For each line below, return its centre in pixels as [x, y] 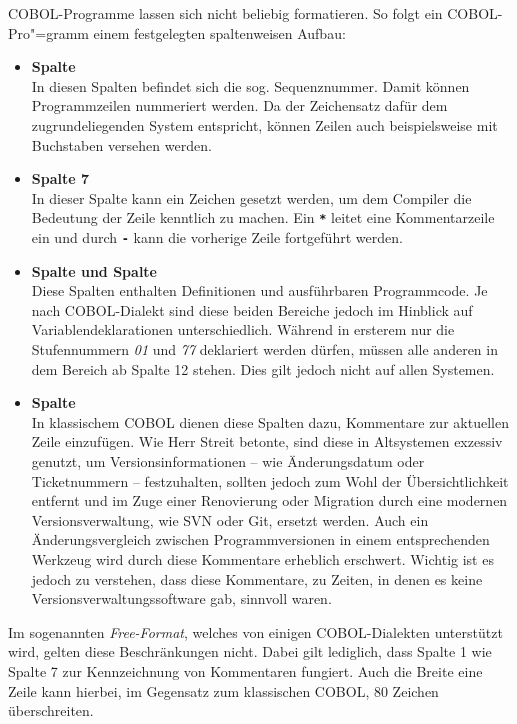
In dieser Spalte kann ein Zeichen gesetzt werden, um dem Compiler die [251, 197]
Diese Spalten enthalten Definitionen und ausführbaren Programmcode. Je [259, 290]
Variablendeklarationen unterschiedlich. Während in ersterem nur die [243, 329]
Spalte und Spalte [94, 270]
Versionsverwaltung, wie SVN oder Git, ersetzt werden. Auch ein [230, 519]
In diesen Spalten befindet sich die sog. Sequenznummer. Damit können [250, 85]
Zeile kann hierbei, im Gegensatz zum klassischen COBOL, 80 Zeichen [223, 690]
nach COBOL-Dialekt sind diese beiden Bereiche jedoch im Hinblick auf [252, 309]
